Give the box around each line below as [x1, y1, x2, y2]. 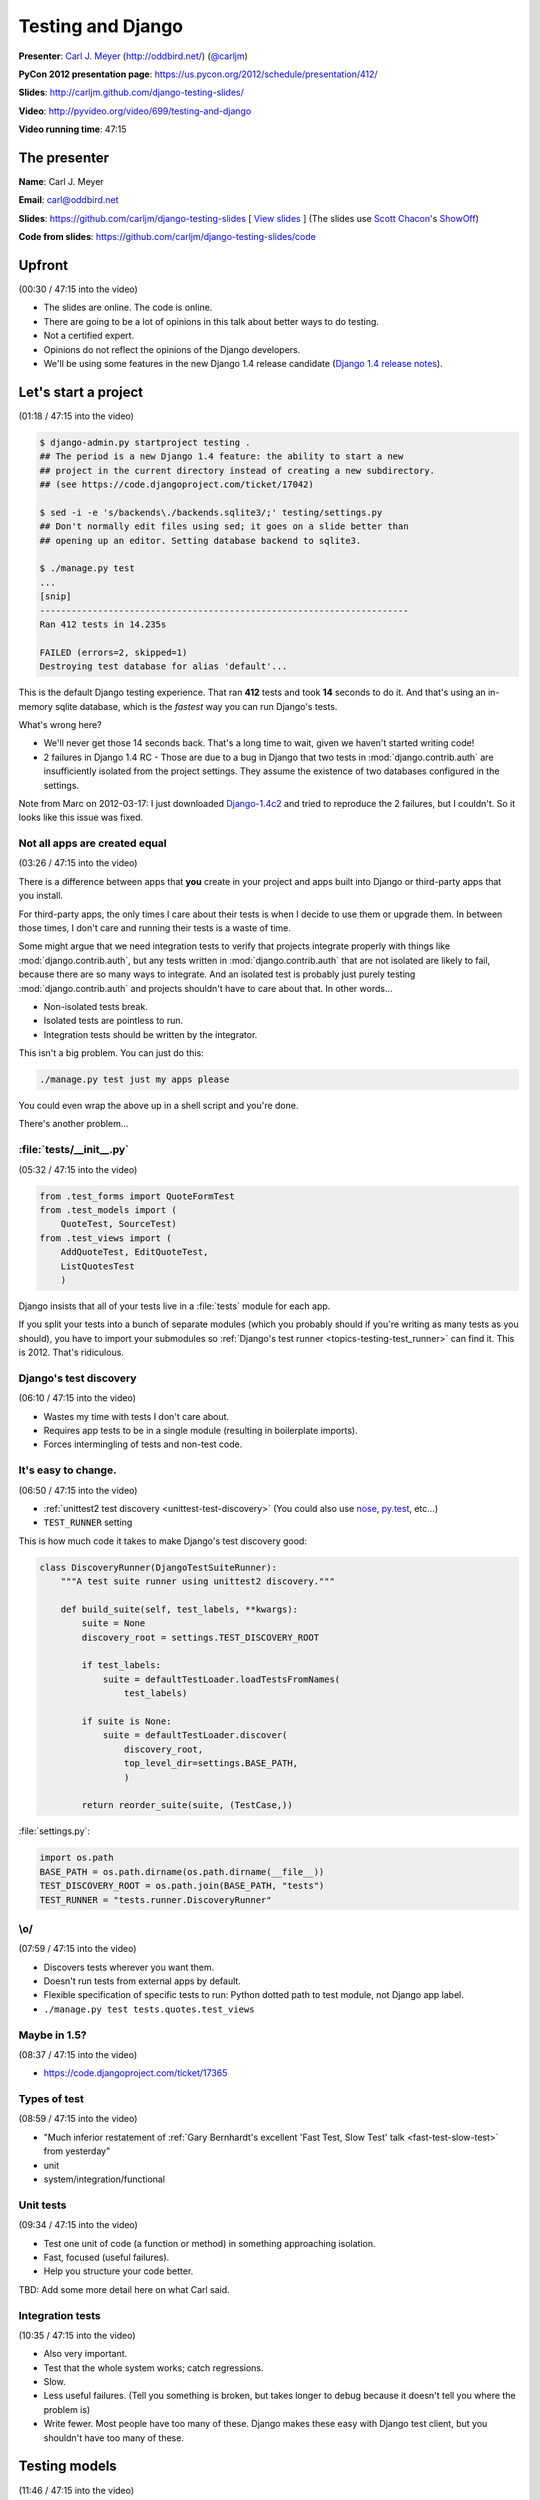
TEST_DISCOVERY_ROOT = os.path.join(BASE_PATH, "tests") [39, 1880, 325, 1892]
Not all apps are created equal [18, 836, 167, 850]
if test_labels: [81, 1660, 162, 1671]
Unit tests [18, 2198, 67, 2212]
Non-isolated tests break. [43, 1000, 149, 1012]
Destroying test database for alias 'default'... [39, 661, 288, 672]
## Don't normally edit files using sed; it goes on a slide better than [39, 521, 409, 532]
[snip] [39, 591, 72, 602]
